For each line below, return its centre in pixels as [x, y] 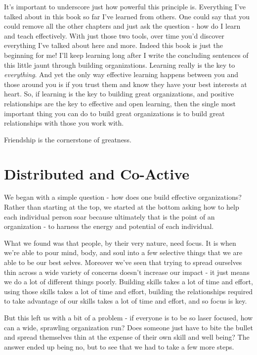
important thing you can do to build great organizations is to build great [114, 113]
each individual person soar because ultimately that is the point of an [109, 216]
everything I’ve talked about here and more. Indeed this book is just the [113, 45]
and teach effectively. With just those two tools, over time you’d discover [114, 35]
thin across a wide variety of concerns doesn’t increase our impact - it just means [127, 272]
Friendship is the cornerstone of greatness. [68, 139]
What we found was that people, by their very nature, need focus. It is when [120, 243]
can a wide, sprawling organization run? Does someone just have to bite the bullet [128, 327]
